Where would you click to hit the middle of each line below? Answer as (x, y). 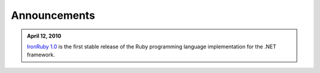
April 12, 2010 (44, 36)
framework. (41, 55)
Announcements (53, 15)
